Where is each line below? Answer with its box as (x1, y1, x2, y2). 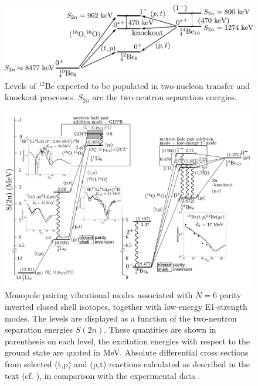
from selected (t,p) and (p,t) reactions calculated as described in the (5, 357, 250, 370)
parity (219, 289, 242, 301)
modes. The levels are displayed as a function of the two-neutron (5, 312, 237, 324)
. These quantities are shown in (104, 323, 216, 336)
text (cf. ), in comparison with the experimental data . (5, 369, 201, 381)
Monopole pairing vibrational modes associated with (5, 289, 193, 301)
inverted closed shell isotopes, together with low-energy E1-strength (5, 300, 247, 312)
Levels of (5, 79, 36, 91)
